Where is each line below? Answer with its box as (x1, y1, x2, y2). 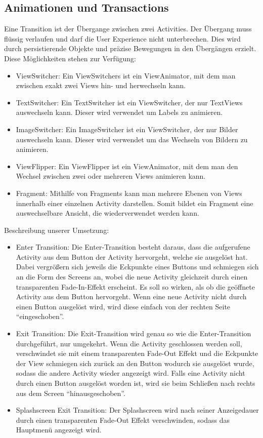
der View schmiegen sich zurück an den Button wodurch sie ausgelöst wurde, (16, 357, 254, 368)
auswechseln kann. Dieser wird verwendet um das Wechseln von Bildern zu (16, 134, 248, 144)
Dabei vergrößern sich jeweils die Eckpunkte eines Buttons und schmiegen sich (16, 261, 259, 272)
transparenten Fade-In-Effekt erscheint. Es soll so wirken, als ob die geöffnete (16, 281, 255, 292)
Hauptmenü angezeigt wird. (16, 424, 102, 435)
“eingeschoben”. (16, 311, 64, 322)
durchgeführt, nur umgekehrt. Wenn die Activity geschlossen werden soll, (16, 338, 242, 348)
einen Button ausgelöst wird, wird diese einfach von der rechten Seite (16, 301, 231, 311)
